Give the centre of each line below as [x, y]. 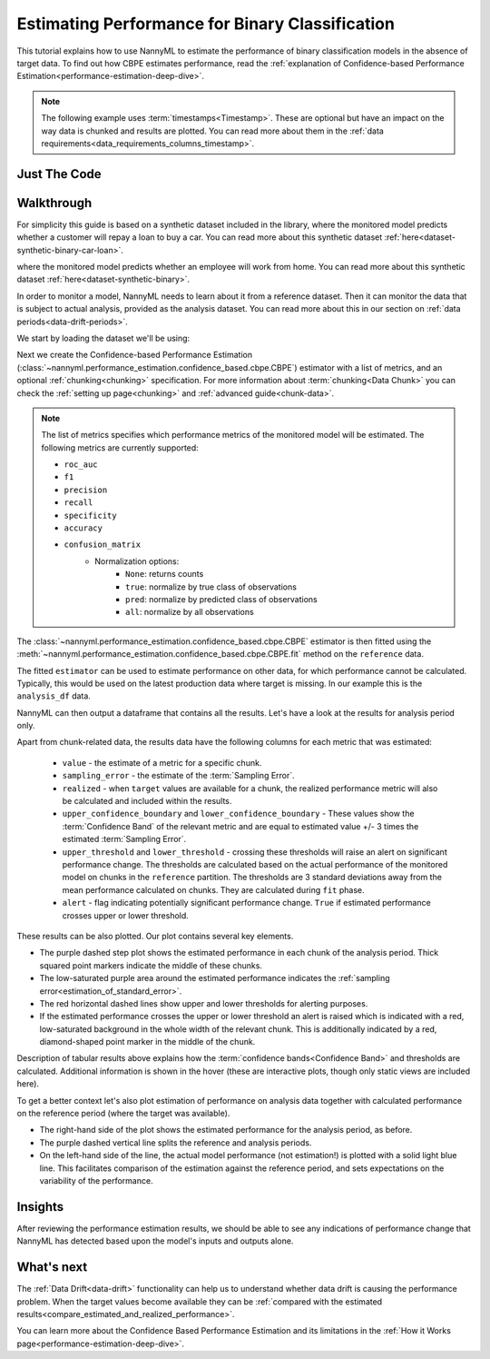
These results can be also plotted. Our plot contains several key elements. [155, 936]
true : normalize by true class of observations [211, 587]
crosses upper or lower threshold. [126, 915]
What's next [52, 1267]
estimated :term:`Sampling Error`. [124, 839]
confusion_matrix [102, 545]
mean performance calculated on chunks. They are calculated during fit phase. [213, 889]
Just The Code [59, 174]
